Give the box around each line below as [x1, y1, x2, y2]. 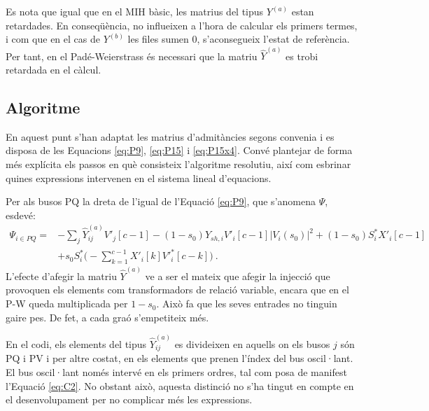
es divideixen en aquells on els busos [174, 336, 330, 351]
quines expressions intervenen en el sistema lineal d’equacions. [6, 170, 272, 185]
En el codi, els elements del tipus [6, 336, 147, 351]
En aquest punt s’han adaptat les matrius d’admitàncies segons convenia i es [6, 129, 335, 144]
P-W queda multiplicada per [6, 296, 128, 311]
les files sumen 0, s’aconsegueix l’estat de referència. [127, 32, 350, 46]
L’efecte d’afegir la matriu [6, 268, 117, 283]
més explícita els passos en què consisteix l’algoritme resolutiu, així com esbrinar [6, 157, 351, 172]
